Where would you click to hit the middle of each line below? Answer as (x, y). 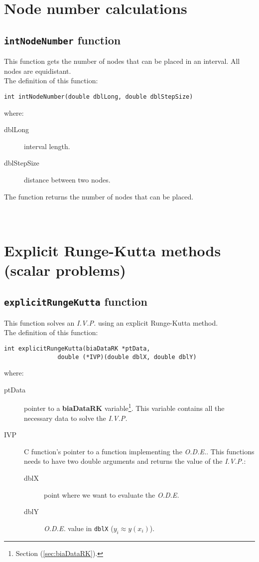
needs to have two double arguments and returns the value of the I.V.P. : (135, 461)
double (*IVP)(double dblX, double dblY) (127, 357)
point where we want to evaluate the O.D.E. (112, 494)
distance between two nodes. (67, 179)
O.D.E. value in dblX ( (79, 528)
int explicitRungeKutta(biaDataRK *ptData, (77, 348)
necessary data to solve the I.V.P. (76, 418)
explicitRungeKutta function (76, 301)
